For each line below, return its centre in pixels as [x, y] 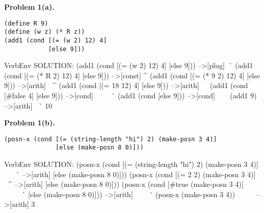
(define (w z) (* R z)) [45, 32]
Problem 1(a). [29, 7]
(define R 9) [26, 23]
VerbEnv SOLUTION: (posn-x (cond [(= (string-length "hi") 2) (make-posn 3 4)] [131, 164]
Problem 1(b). [30, 123]
